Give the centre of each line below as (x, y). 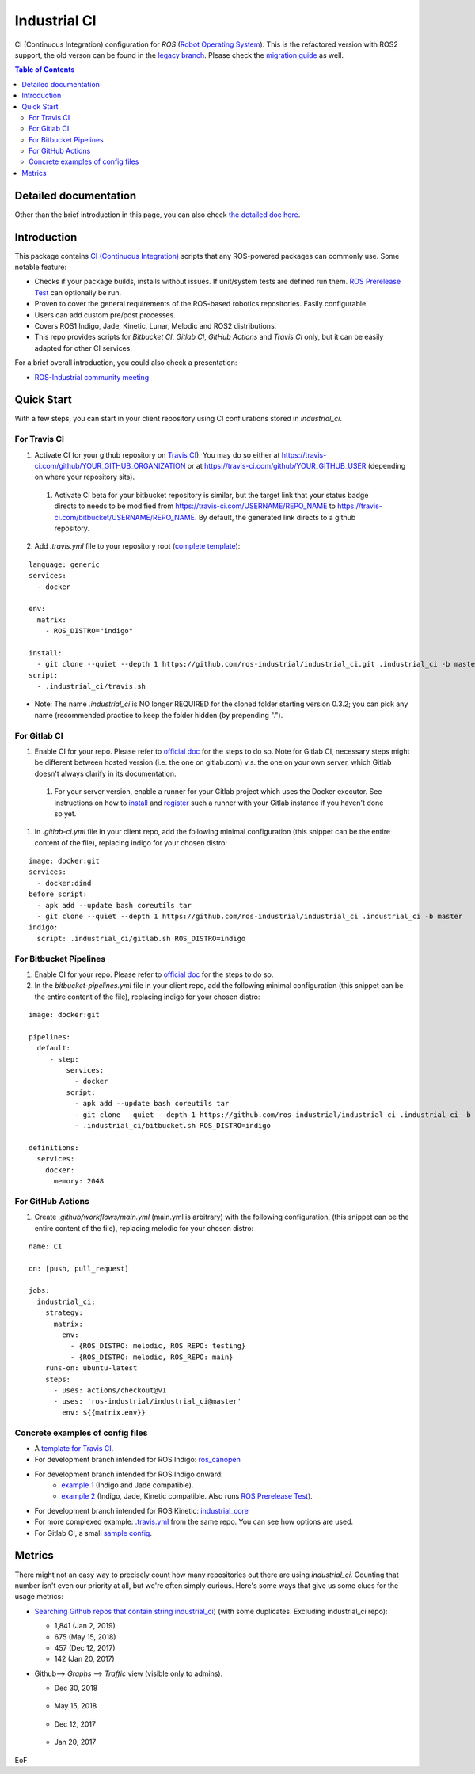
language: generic (65, 564)
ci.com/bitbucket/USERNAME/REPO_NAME (125, 517)
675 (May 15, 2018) (85, 1637)
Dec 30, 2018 (76, 1688)
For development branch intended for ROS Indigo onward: (129, 1474)
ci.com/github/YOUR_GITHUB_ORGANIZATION (110, 466)
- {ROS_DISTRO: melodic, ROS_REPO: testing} (158, 1346)
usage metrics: (39, 1597)
